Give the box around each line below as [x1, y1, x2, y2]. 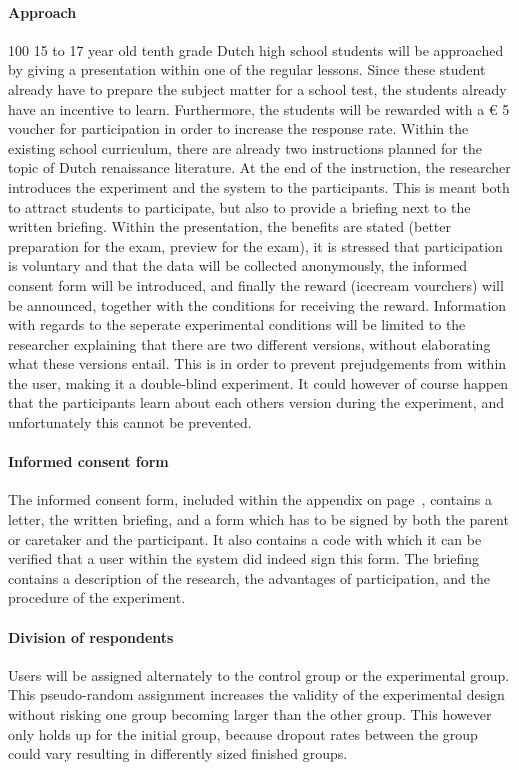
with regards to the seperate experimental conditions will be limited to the [8, 314, 466, 335]
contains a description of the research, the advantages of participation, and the [8, 567, 490, 588]
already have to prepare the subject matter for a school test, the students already [8, 78, 507, 99]
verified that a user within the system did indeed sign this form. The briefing [8, 548, 480, 569]
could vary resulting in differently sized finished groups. [8, 743, 348, 764]
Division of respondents [8, 626, 174, 647]
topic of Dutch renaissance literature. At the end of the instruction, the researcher [8, 157, 511, 178]
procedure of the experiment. [8, 587, 186, 608]
